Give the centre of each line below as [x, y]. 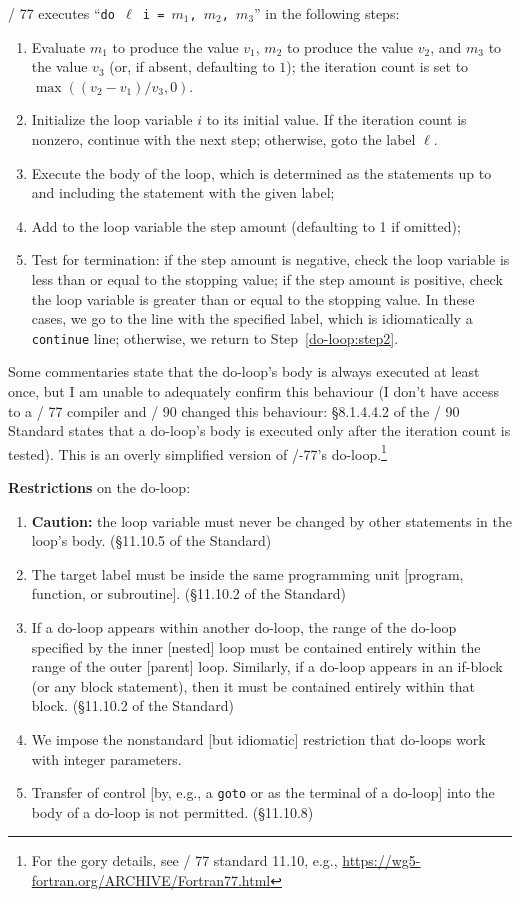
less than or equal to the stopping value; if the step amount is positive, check [267, 279]
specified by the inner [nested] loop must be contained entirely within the [256, 646]
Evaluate [58, 46]
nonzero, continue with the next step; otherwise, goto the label [223, 139]
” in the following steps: [327, 13]
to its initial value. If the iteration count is [336, 119]
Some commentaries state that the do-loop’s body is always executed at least [244, 371]
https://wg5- [381, 860]
